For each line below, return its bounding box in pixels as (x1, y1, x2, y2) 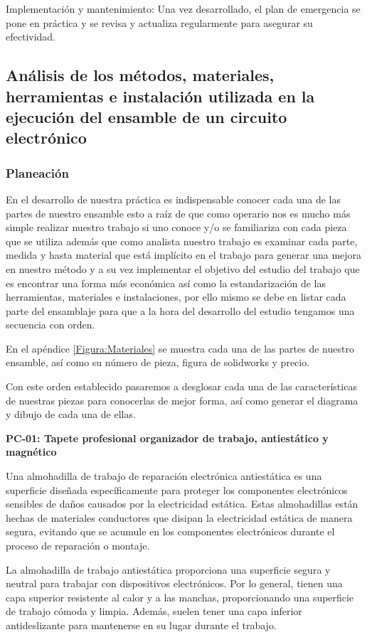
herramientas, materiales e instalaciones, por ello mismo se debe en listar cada (6, 289, 346, 304)
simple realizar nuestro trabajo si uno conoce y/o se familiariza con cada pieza (6, 220, 347, 235)
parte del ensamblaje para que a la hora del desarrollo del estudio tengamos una (6, 303, 355, 318)
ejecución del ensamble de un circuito (6, 105, 287, 127)
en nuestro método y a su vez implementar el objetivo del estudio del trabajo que (6, 261, 360, 276)
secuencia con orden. (6, 317, 95, 332)
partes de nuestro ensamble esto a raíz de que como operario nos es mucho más (6, 205, 351, 220)
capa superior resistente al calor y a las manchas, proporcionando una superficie (6, 589, 354, 604)
